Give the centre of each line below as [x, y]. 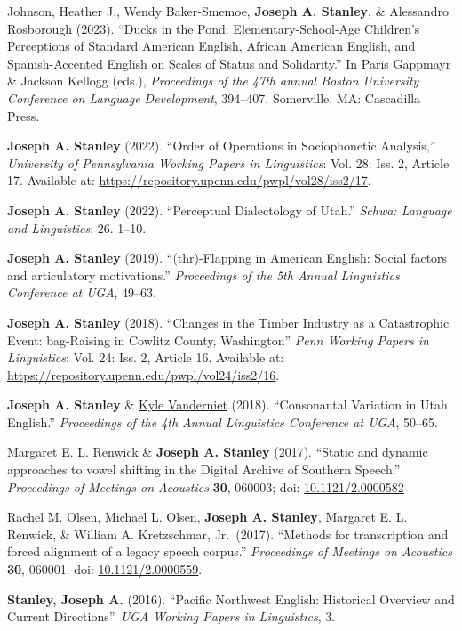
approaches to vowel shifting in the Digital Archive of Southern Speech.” [204, 469]
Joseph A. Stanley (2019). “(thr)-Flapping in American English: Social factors [227, 258]
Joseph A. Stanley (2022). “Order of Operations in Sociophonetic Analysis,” [222, 146]
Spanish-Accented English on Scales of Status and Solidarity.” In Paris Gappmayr [229, 63]
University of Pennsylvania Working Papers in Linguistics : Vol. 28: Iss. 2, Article [228, 162]
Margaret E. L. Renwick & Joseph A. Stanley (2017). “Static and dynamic [218, 452]
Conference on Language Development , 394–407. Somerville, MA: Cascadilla [214, 97]
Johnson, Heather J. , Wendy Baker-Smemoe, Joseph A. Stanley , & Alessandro [228, 11]
